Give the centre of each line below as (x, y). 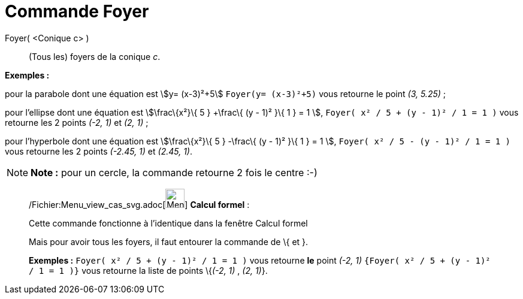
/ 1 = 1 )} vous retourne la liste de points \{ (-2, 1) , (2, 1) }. (148, 270)
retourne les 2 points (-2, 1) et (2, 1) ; (77, 122)
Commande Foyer (77, 11)
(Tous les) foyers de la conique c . (95, 56)
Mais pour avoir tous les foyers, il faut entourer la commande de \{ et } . (169, 241)
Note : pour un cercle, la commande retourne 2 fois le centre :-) (174, 172)
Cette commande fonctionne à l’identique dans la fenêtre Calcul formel (168, 223)
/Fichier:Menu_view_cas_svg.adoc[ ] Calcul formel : (139, 204)
